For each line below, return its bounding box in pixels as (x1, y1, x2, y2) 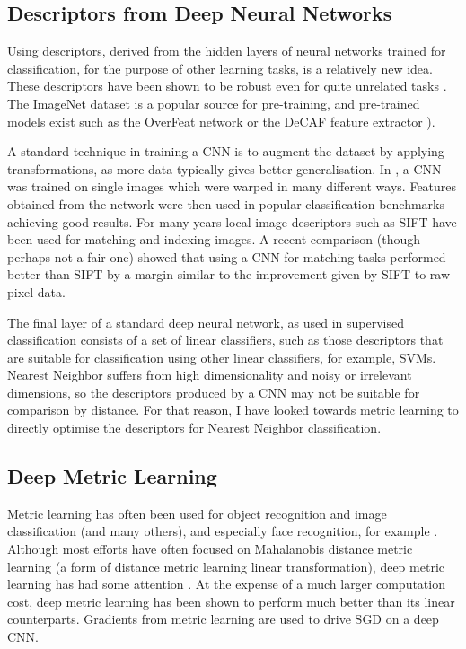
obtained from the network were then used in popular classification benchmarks (7, 194, 445, 213)
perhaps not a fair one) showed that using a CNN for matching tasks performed (7, 247, 446, 266)
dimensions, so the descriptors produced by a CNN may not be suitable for (7, 382, 420, 401)
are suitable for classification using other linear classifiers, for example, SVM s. (7, 347, 436, 366)
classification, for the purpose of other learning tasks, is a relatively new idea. (7, 58, 433, 77)
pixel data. (7, 282, 66, 301)
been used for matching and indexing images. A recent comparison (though (7, 230, 421, 249)
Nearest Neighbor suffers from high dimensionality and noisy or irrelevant (7, 365, 412, 384)
